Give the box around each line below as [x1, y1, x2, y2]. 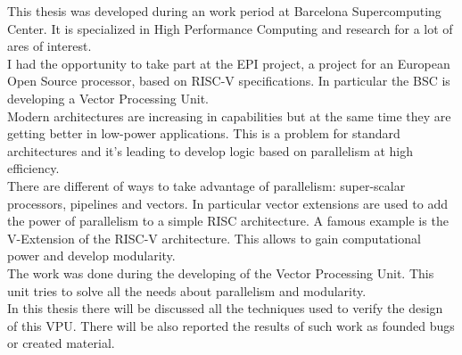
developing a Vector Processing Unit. [7, 88, 209, 107]
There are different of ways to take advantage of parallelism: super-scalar [7, 176, 406, 194]
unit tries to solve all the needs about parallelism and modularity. [7, 281, 367, 300]
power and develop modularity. [7, 246, 176, 265]
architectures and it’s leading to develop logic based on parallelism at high [7, 141, 414, 160]
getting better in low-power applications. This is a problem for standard [7, 124, 400, 143]
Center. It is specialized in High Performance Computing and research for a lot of [7, 19, 453, 37]
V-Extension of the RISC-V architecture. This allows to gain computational [7, 228, 421, 247]
